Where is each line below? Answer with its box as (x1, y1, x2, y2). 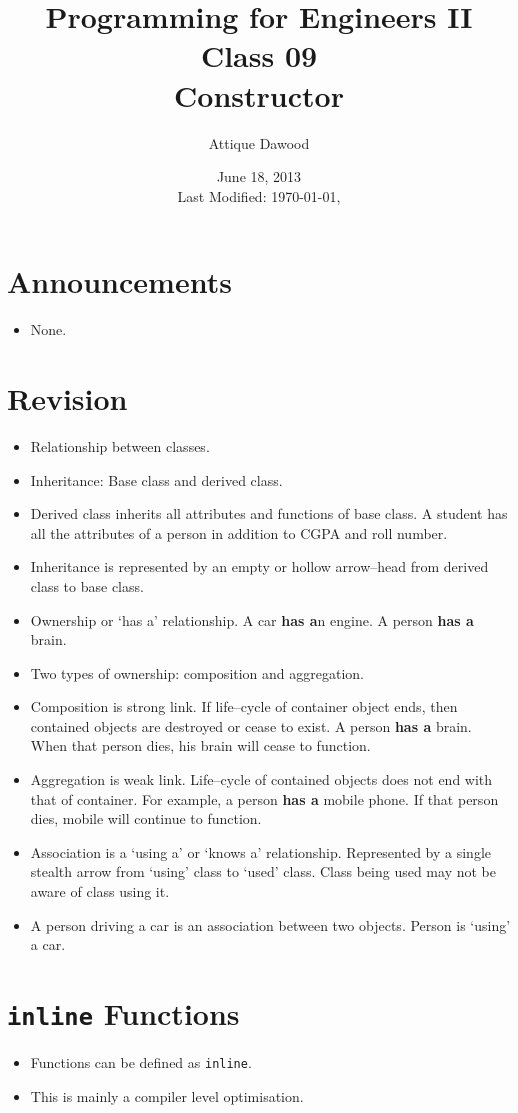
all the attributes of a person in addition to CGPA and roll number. (30, 522, 448, 543)
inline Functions (7, 993, 240, 1033)
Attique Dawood (208, 132, 310, 153)
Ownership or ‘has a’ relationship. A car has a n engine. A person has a (30, 609, 474, 630)
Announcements (7, 261, 232, 302)
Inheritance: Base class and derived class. (30, 469, 283, 490)
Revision (7, 378, 128, 418)
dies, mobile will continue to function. (30, 808, 262, 829)
